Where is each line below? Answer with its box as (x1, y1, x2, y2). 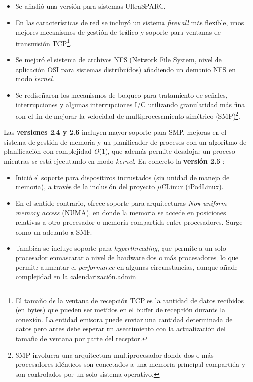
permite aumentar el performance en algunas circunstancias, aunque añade (15, 262, 238, 272)
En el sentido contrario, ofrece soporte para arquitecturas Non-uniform (15, 198, 227, 208)
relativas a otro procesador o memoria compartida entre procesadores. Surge (15, 217, 243, 227)
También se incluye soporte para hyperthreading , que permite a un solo (15, 243, 226, 253)
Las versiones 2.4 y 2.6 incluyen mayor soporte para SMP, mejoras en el (4, 127, 227, 137)
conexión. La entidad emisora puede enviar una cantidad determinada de (15, 314, 233, 324)
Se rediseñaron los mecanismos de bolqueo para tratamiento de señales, (15, 90, 228, 100)
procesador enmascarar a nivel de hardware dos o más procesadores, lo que (15, 252, 238, 262)
